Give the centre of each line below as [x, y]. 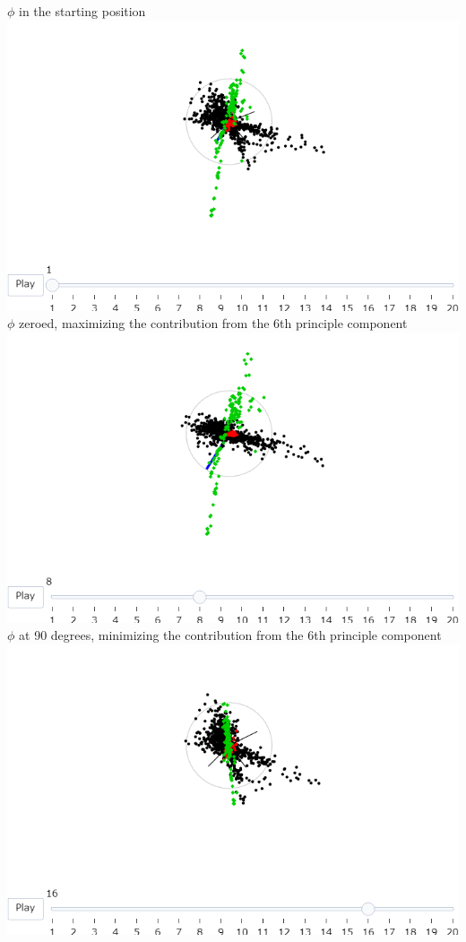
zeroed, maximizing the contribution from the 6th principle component [213, 323]
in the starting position [82, 11]
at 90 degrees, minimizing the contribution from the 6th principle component [230, 635]
